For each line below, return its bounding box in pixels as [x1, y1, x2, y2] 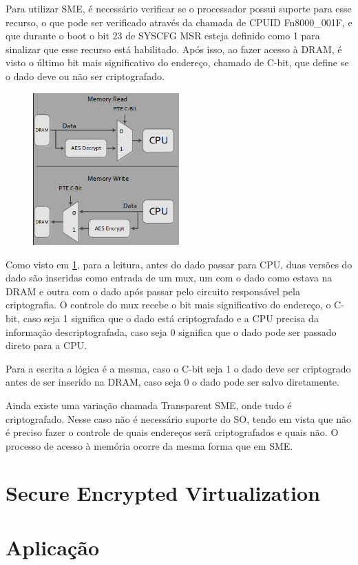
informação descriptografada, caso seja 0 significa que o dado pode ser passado [6, 324, 337, 339]
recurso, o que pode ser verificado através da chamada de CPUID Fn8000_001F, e [6, 14, 352, 29]
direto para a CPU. [6, 338, 87, 353]
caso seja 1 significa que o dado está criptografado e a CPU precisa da [23, 310, 319, 325]
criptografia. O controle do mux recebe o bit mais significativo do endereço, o [6, 297, 331, 312]
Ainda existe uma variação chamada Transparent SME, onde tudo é [6, 397, 292, 412]
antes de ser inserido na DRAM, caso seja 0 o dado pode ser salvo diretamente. [6, 375, 339, 389]
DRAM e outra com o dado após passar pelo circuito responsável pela [6, 284, 300, 298]
